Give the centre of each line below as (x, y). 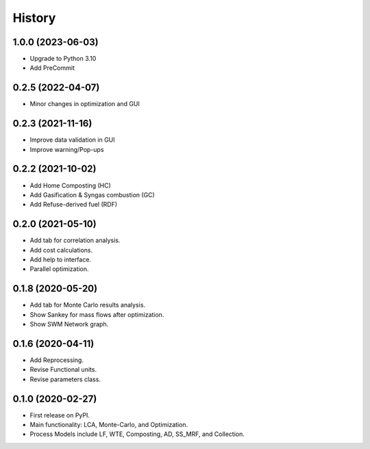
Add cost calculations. (61, 250)
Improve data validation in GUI (73, 140)
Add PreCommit (52, 68)
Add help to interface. (61, 259)
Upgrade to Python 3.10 (63, 59)
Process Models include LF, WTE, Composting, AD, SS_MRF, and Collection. (137, 434)
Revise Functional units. (63, 370)
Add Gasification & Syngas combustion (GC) (92, 194)
